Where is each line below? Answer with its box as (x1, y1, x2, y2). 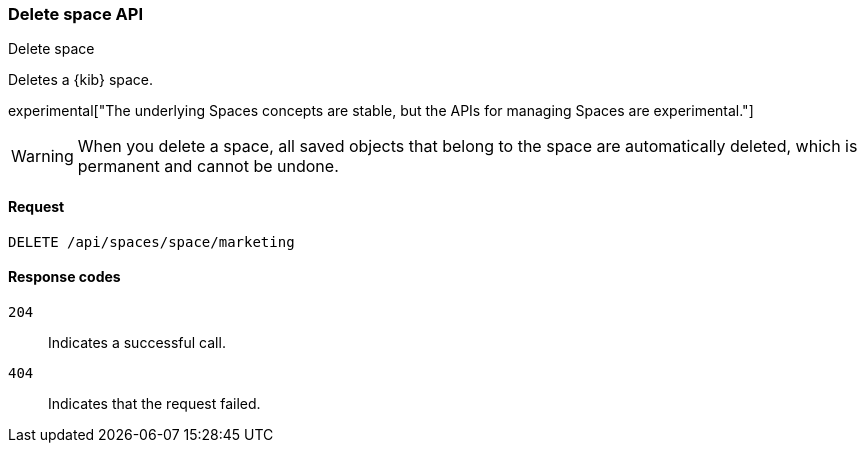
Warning (11, 146, 74, 167)
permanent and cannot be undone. (77, 156, 339, 177)
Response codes (8, 268, 121, 286)
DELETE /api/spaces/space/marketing (8, 233, 295, 250)
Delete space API (8, 4, 143, 24)
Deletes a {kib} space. (8, 71, 154, 89)
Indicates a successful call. (48, 333, 226, 351)
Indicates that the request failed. (48, 394, 261, 412)
